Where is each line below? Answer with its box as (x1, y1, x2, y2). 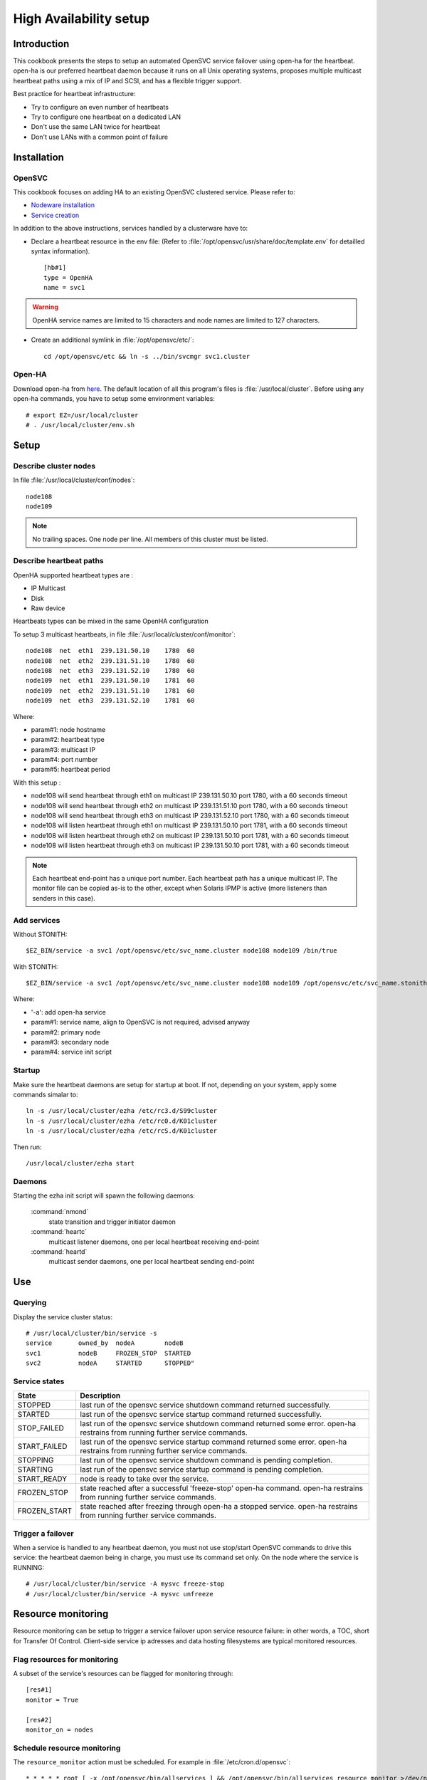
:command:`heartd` (31, 1247, 88, 1256)
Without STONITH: (13, 930, 68, 938)
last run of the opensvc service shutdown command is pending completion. (80, 1455, 333, 1465)
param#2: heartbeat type (31, 735, 105, 744)
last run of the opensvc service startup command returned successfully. (80, 1410, 322, 1420)
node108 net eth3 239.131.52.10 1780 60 (26, 666, 195, 674)
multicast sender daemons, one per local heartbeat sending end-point (48, 1257, 255, 1266)
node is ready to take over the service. (80, 1474, 209, 1484)
